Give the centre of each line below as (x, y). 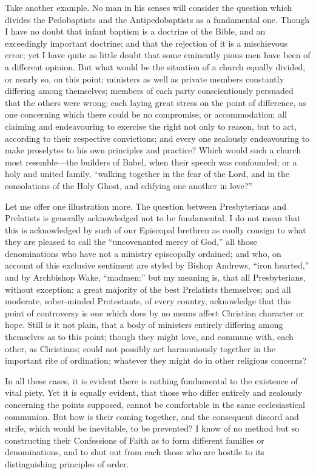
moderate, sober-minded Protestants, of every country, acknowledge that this (148, 301)
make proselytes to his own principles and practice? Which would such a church (153, 150)
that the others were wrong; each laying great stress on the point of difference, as (156, 102)
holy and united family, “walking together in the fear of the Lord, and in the (147, 174)
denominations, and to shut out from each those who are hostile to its (135, 452)
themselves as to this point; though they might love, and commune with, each (149, 337)
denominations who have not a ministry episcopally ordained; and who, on (143, 253)
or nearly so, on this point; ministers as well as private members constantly (145, 78)
